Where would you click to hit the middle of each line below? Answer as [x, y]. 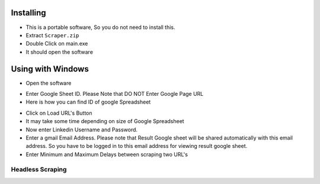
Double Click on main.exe [57, 44]
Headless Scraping [39, 170]
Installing [29, 13]
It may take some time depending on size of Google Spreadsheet [105, 121]
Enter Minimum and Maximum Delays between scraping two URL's [107, 154]
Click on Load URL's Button [59, 113]
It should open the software [59, 52]
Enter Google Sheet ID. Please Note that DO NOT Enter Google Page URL [115, 93]
